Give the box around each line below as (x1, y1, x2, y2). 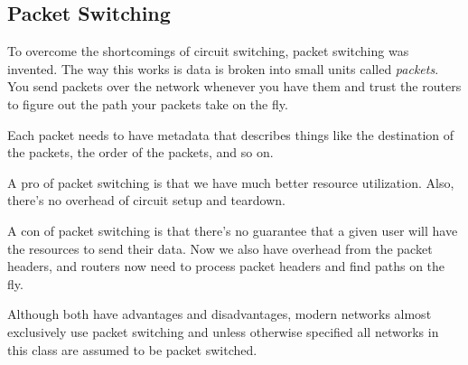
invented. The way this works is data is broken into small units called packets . (7, 59, 439, 78)
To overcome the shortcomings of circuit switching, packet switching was (7, 42, 409, 61)
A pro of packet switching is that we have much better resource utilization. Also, (7, 173, 454, 192)
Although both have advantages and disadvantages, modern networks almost (7, 304, 432, 323)
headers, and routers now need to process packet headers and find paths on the (7, 257, 445, 276)
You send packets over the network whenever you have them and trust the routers (7, 77, 462, 96)
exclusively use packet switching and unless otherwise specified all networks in (7, 322, 439, 341)
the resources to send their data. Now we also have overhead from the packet (7, 239, 433, 257)
